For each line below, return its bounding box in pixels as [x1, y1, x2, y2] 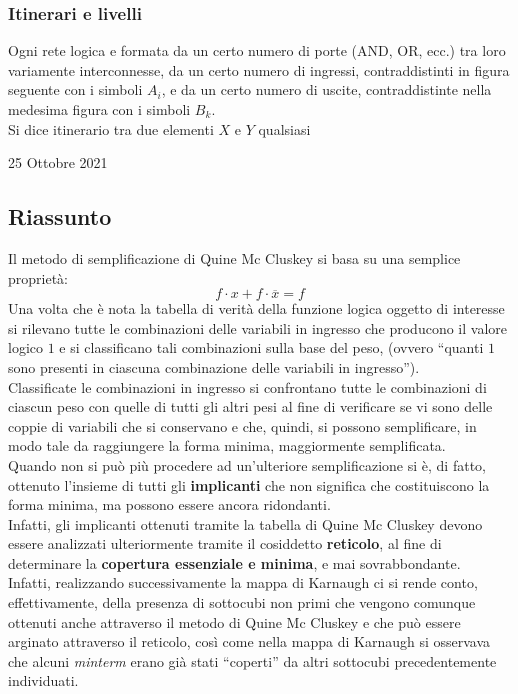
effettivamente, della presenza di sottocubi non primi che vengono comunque [8, 592, 476, 613]
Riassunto [8, 201, 112, 232]
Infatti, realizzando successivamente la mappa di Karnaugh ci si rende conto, [8, 572, 478, 593]
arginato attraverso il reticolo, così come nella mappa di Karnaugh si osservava [8, 631, 491, 652]
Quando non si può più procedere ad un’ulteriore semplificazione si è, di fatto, [8, 454, 486, 475]
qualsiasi [258, 118, 311, 139]
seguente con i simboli [8, 79, 143, 100]
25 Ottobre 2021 [8, 152, 108, 173]
